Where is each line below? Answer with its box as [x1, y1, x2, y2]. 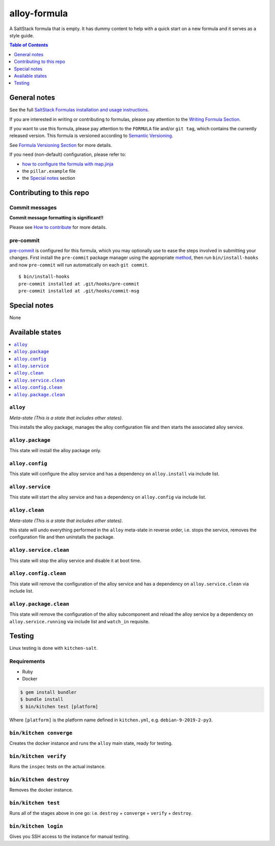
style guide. [9, 32, 34, 38]
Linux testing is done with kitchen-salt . [9, 645, 98, 651]
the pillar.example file [22, 168, 76, 174]
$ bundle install [20, 696, 64, 702]
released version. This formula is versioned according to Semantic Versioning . [9, 133, 173, 139]
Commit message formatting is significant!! [9, 215, 104, 221]
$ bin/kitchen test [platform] [20, 703, 99, 710]
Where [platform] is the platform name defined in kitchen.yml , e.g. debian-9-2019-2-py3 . [9, 717, 213, 723]
